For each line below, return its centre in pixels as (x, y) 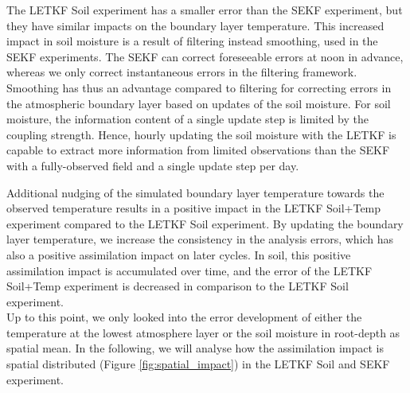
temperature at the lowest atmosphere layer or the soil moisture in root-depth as (203, 332)
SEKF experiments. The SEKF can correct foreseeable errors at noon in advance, (205, 56)
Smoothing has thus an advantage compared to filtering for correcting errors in (199, 87)
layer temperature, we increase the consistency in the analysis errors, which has (200, 239)
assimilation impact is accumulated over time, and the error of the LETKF (189, 270)
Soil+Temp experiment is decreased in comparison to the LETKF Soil (178, 286)
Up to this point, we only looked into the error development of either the (184, 317)
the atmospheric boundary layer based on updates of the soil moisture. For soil (199, 103)
